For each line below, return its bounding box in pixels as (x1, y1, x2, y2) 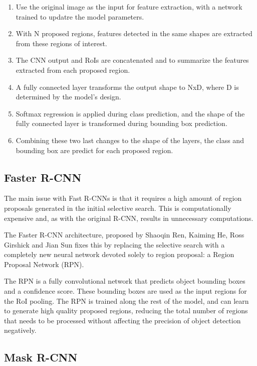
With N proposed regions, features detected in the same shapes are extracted (16, 28, 252, 39)
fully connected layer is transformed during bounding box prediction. (16, 118, 227, 129)
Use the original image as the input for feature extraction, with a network (16, 2, 242, 12)
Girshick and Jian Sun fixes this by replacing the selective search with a (4, 239, 225, 250)
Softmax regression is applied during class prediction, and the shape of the (16, 108, 245, 118)
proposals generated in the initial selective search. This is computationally (4, 202, 231, 213)
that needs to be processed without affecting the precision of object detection (4, 315, 241, 325)
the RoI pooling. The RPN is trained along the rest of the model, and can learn (4, 295, 249, 306)
